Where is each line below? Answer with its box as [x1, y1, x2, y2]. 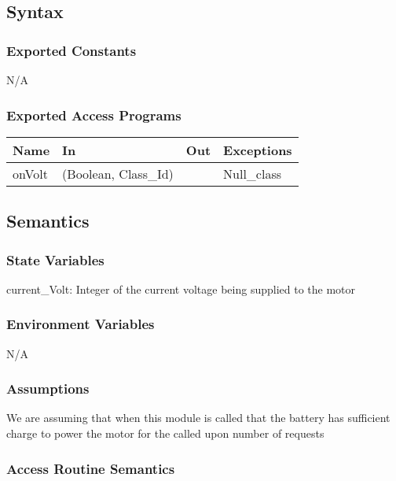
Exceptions [223, 140, 292, 159]
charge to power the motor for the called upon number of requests [6, 425, 324, 442]
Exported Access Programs [6, 105, 181, 124]
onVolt [13, 164, 48, 183]
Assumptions [6, 379, 90, 398]
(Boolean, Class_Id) [62, 164, 174, 183]
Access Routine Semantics [6, 458, 175, 478]
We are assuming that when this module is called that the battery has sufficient [6, 409, 390, 426]
